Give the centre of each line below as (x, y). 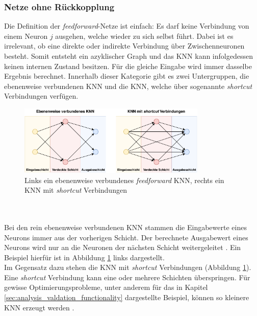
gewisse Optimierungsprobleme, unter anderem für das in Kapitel (106, 287)
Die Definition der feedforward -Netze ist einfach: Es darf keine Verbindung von (127, 26)
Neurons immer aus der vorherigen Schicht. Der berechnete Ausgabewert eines (126, 237)
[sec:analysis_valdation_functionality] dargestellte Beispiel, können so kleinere (127, 297)
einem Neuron (26, 36)
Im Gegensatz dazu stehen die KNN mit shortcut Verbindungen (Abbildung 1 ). (128, 267)
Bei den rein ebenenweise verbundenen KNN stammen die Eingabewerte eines (125, 227)
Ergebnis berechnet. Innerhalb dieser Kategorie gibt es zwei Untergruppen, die (127, 76)
